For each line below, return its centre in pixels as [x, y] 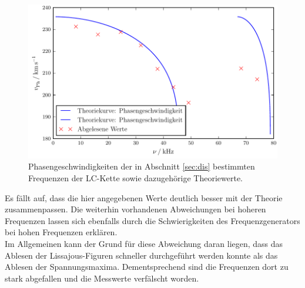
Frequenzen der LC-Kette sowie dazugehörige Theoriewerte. [136, 178]
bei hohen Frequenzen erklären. [61, 232]
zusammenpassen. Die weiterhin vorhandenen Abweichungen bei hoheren [135, 209]
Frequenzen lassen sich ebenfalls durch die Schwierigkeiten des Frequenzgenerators [152, 220]
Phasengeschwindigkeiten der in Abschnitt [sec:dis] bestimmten [142, 166]
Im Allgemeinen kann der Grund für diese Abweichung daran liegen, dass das [144, 243]
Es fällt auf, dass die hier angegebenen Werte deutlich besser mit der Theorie [144, 197]
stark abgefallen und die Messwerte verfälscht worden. [102, 278]
